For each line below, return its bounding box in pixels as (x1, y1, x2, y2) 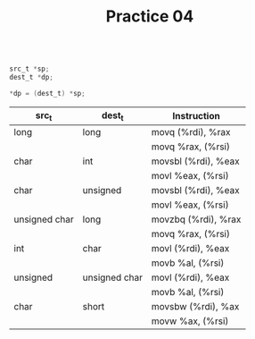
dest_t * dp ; (9, 73, 53, 82)
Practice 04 (105, 6, 194, 27)
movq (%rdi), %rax (151, 126, 231, 138)
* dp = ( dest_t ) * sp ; (9, 89, 86, 97)
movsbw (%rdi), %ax (151, 301, 240, 312)
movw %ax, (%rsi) (151, 315, 229, 327)
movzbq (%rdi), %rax (151, 213, 242, 225)
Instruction (172, 110, 220, 123)
